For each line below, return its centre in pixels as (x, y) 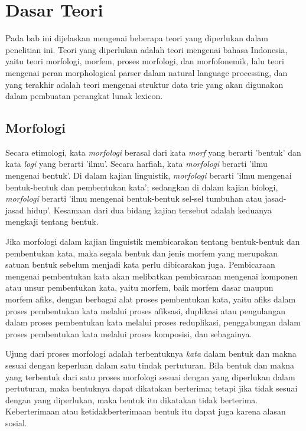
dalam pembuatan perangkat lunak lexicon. (84, 96)
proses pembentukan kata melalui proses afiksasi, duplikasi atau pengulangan (145, 310)
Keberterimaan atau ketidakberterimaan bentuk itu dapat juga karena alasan (146, 411)
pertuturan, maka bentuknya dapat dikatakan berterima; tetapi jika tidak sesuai (152, 388)
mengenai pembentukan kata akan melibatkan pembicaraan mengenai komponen (152, 276)
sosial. (16, 422)
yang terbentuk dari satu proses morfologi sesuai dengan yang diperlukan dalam (150, 376)
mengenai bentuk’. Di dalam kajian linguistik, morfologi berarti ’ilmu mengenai (149, 175)
